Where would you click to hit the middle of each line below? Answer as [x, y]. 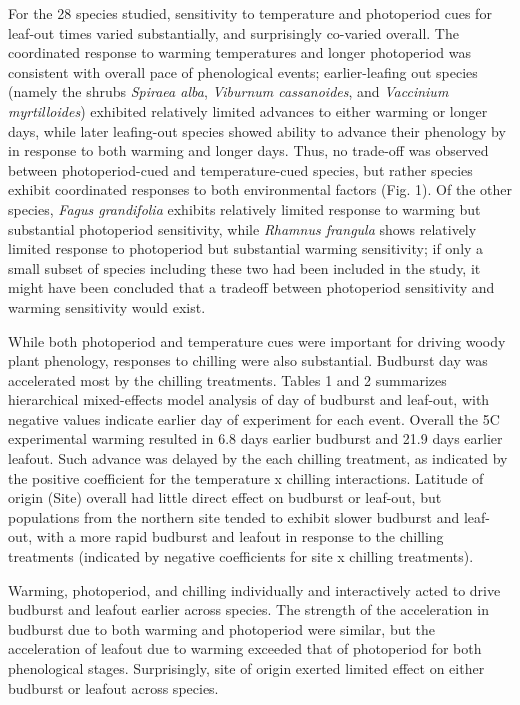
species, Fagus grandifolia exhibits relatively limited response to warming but [244, 208]
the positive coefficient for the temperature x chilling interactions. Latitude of [246, 477]
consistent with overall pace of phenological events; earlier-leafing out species [243, 71]
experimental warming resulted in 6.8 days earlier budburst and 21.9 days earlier [255, 438]
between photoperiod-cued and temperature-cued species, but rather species [240, 169]
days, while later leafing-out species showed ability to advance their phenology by [257, 130]
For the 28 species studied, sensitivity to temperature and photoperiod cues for [250, 13]
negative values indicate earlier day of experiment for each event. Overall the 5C [254, 418]
